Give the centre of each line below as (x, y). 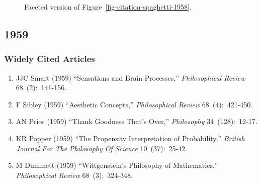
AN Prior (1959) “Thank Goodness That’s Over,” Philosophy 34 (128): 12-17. (137, 121)
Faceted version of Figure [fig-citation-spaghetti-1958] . (108, 7)
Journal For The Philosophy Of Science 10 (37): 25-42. (101, 148)
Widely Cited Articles (50, 59)
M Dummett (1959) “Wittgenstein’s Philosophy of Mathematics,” (117, 165)
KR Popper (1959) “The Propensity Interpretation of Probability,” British (130, 138)
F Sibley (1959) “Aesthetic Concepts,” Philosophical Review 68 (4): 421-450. (134, 104)
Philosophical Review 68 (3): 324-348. (74, 175)
